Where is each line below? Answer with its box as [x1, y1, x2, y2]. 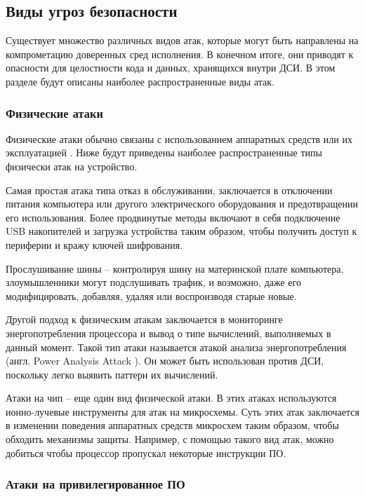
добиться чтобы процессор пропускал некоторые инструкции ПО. [6, 445, 286, 460]
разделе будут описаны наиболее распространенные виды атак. [6, 74, 274, 88]
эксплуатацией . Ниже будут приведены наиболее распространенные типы [6, 145, 322, 160]
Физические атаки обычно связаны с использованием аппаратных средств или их [6, 131, 352, 146]
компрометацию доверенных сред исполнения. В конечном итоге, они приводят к [6, 46, 354, 61]
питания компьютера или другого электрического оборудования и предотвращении [6, 196, 358, 211]
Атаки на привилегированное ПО [6, 475, 185, 493]
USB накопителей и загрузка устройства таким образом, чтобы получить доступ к [6, 224, 357, 238]
